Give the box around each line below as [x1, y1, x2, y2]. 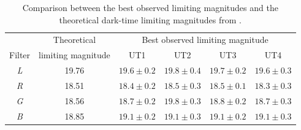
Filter [9, 48, 31, 61]
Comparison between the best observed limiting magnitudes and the [22, 1, 278, 13]
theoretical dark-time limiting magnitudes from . [59, 13, 242, 26]
